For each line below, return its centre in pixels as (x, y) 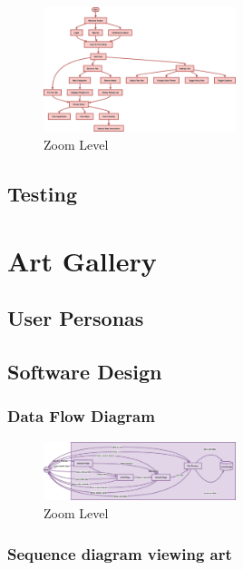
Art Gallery (82, 260)
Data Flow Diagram (81, 416)
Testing (42, 194)
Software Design (85, 371)
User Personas (76, 318)
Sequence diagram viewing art (120, 553)
